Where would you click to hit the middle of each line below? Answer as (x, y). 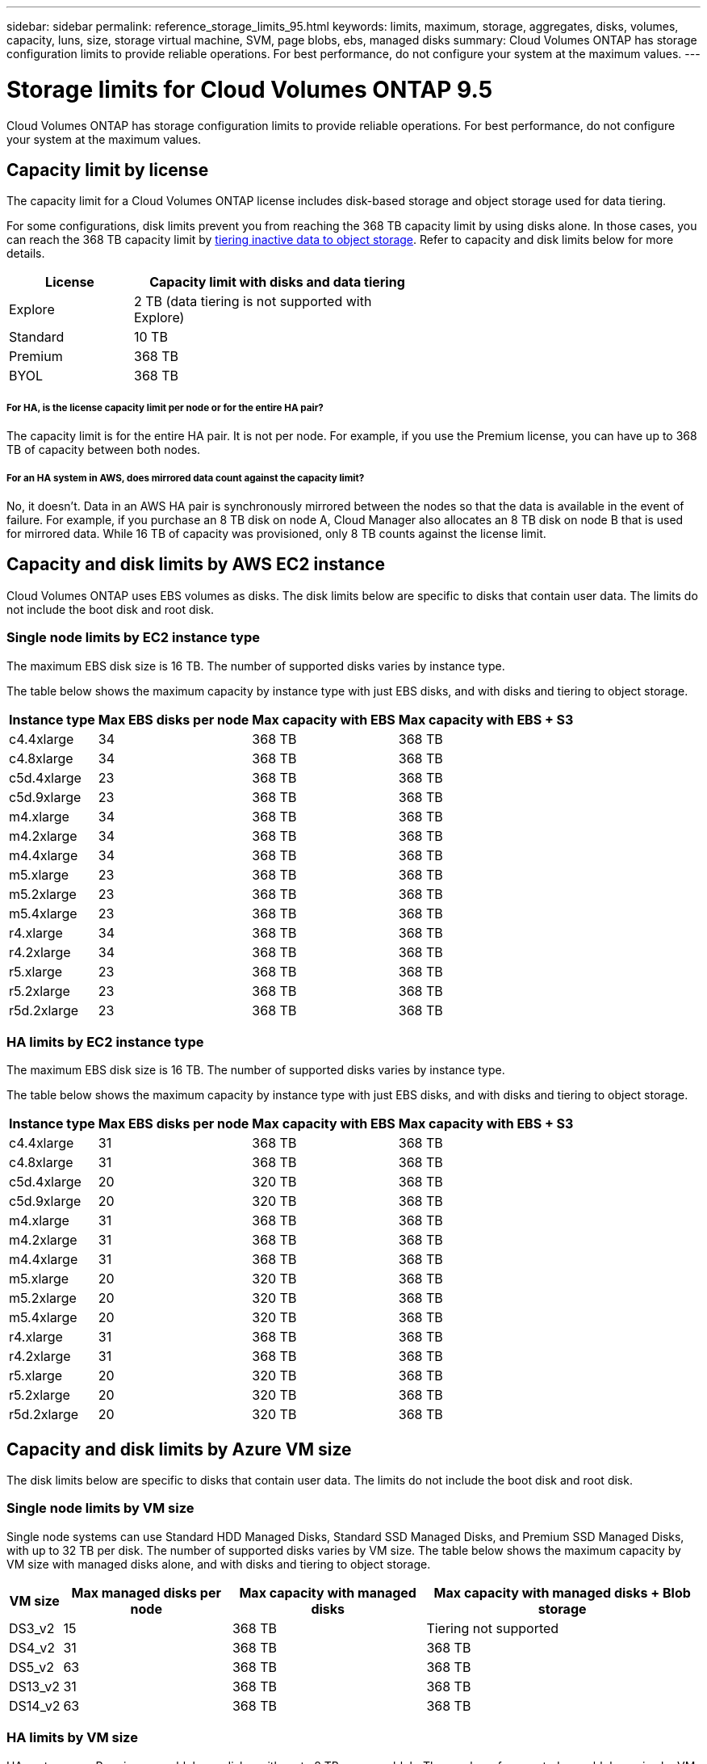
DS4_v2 (32, 1647)
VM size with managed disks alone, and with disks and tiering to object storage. (219, 1564)
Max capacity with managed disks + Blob (562, 1592)
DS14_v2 (35, 1705)
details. (26, 254)
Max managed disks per (146, 1592)
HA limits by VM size (72, 1738)
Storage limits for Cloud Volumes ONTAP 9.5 (250, 89)
